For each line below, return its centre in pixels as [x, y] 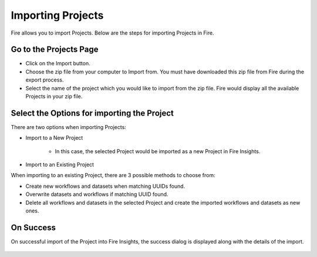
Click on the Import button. [58, 63]
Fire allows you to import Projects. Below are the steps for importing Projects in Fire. [112, 33]
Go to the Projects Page [55, 50]
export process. [45, 80]
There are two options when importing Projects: [68, 127]
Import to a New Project [54, 138]
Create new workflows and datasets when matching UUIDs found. [105, 186]
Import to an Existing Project [60, 165]
